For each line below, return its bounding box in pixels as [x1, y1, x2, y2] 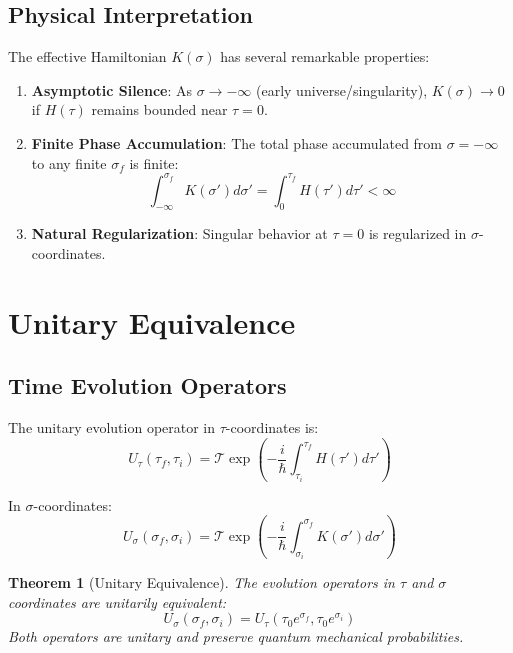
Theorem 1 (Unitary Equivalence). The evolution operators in [8, 572, 395, 593]
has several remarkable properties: [220, 46, 430, 67]
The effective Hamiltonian [8, 46, 167, 67]
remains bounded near [91, 99, 228, 120]
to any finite [31, 152, 107, 173]
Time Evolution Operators [8, 370, 287, 401]
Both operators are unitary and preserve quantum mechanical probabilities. [8, 626, 464, 647]
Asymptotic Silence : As [31, 79, 193, 100]
